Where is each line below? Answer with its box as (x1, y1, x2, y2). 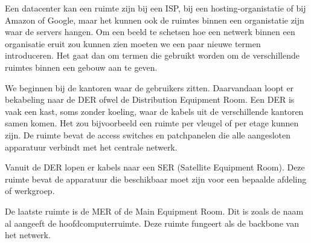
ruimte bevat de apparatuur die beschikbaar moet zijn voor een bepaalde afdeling (5, 172, 307, 185)
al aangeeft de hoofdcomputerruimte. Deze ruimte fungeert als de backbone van (5, 216, 299, 229)
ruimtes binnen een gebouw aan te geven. (5, 60, 158, 73)
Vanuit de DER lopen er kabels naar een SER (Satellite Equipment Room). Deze (5, 161, 305, 173)
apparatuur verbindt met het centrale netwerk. (5, 140, 178, 153)
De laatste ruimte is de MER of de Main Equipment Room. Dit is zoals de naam (5, 204, 304, 217)
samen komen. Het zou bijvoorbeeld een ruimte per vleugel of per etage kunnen (5, 117, 299, 129)
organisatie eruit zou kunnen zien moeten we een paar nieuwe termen (5, 37, 261, 50)
